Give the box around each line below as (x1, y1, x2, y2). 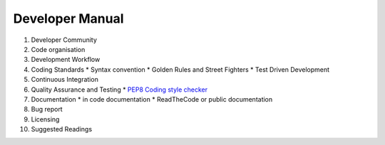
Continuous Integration (31, 75, 99, 84)
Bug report (31, 105, 63, 114)
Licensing (31, 114, 60, 124)
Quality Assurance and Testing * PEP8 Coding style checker (31, 85, 208, 94)
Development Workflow (31, 55, 101, 64)
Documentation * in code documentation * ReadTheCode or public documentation (31, 95, 273, 103)
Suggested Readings (31, 125, 93, 134)
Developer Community (31, 36, 98, 44)
